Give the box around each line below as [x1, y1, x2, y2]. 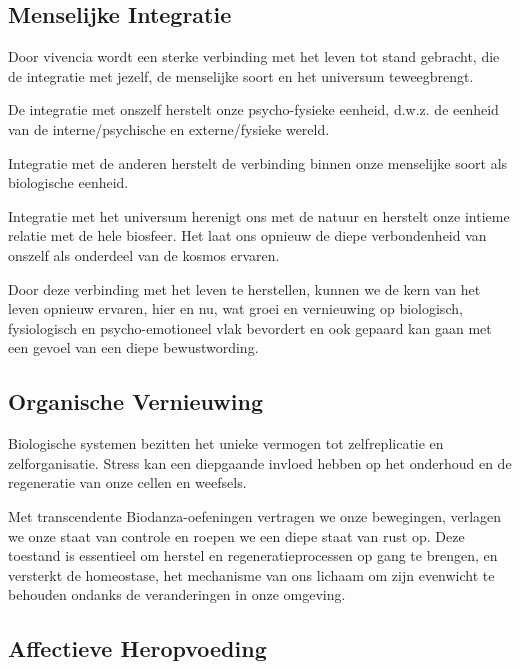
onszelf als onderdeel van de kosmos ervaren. [8, 244, 280, 265]
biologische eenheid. [8, 172, 129, 193]
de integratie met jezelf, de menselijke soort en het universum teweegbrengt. [8, 65, 474, 86]
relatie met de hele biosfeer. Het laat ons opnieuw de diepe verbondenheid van [8, 225, 487, 246]
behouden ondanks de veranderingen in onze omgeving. [8, 584, 346, 605]
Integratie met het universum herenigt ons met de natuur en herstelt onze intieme [8, 205, 510, 226]
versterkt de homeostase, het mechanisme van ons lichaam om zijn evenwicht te [8, 564, 495, 585]
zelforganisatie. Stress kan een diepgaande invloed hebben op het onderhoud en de [8, 452, 512, 473]
